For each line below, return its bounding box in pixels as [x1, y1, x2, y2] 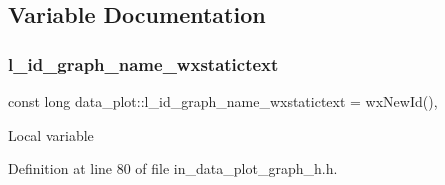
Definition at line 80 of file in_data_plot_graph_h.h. [8, 158, 338, 179]
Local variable [8, 124, 94, 145]
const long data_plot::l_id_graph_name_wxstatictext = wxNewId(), [8, 91, 438, 111]
